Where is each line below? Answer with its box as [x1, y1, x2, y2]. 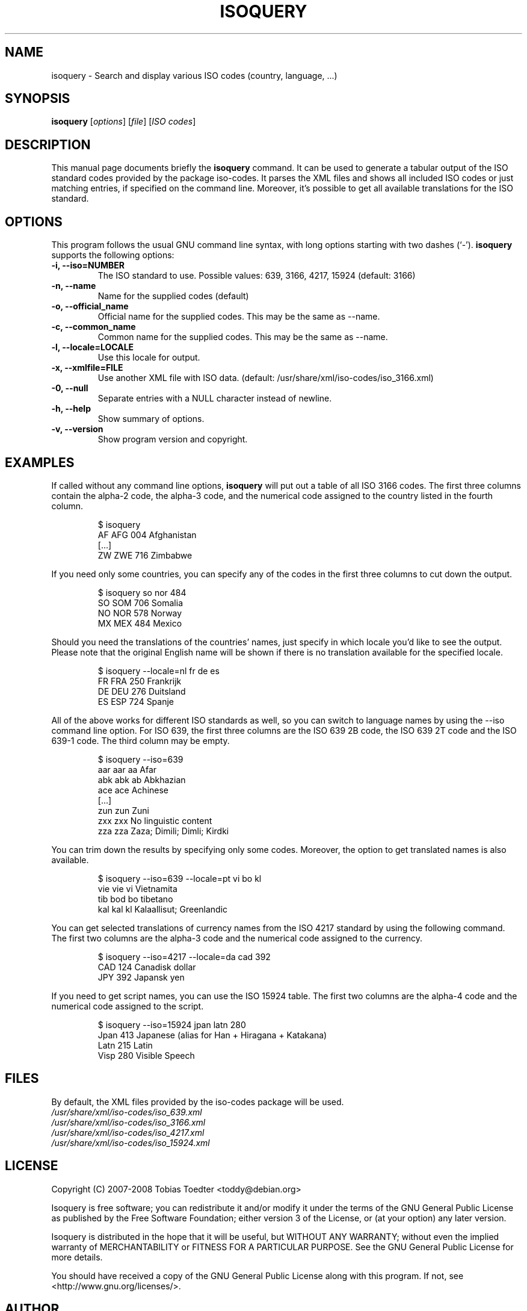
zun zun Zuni [97, 805, 149, 816]
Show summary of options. [97, 414, 205, 424]
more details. [51, 1251, 103, 1262]
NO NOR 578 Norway [97, 607, 182, 618]
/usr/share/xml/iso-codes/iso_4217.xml [51, 1127, 205, 1138]
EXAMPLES [5, 454, 75, 470]
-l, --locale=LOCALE [51, 342, 134, 353]
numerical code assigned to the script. [51, 1000, 204, 1011]
